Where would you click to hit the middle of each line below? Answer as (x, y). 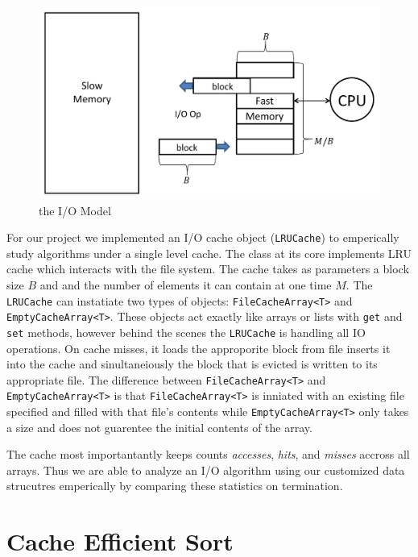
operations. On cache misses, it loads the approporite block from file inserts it (199, 348)
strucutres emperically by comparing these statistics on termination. (175, 486)
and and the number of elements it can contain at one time (186, 284)
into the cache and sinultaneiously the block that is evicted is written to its (192, 364)
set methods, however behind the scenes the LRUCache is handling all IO (186, 332)
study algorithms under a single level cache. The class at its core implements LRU (209, 253)
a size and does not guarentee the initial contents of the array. (159, 427)
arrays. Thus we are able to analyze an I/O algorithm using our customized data (206, 470)
